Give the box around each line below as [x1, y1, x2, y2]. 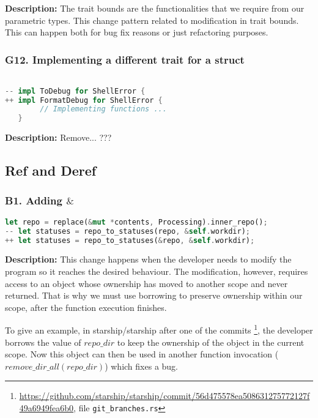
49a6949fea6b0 [19, 401, 74, 414]
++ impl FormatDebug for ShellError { [5, 95, 163, 105]
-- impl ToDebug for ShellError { [5, 86, 146, 95]
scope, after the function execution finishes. [5, 300, 167, 313]
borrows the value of [5, 335, 81, 348]
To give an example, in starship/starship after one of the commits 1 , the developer [5, 322, 313, 336]
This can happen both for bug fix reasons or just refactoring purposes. [5, 26, 268, 39]
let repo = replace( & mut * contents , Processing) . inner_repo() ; [5, 217, 268, 226]
